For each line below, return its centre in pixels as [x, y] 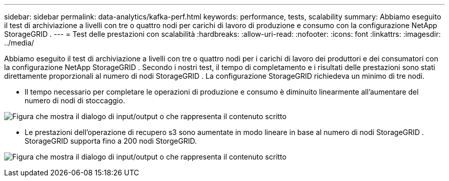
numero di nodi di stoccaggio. [75, 100]
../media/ [19, 43]
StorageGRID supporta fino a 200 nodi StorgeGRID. [111, 141]
